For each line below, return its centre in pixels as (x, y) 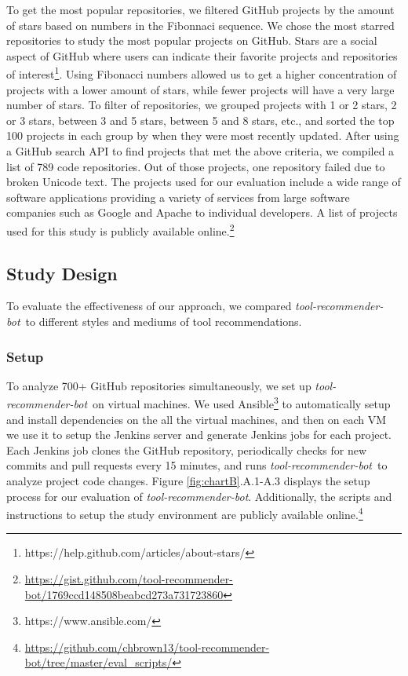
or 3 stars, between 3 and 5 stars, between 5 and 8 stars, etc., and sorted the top (200, 120)
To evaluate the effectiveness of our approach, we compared (149, 306)
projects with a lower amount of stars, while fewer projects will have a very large (200, 89)
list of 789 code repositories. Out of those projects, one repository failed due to (196, 166)
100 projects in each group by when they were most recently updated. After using (203, 135)
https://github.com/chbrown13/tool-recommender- (147, 647)
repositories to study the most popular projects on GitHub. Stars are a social (192, 40)
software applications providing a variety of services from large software (178, 197)
